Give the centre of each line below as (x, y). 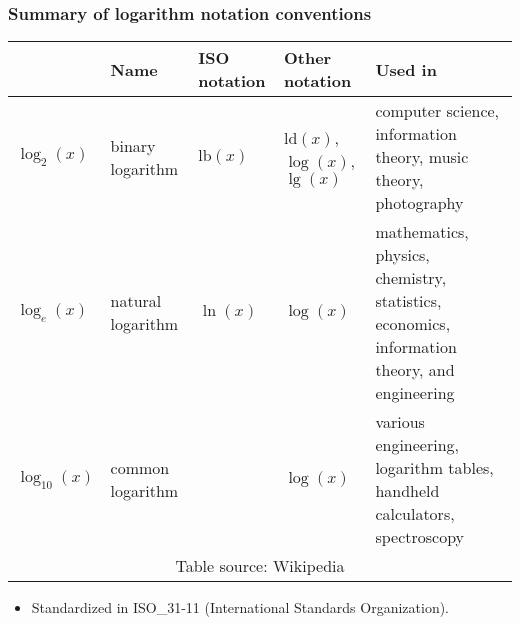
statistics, (408, 301)
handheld (407, 491)
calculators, (415, 514)
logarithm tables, (434, 468)
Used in (406, 69)
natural (136, 301)
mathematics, (422, 232)
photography (419, 203)
